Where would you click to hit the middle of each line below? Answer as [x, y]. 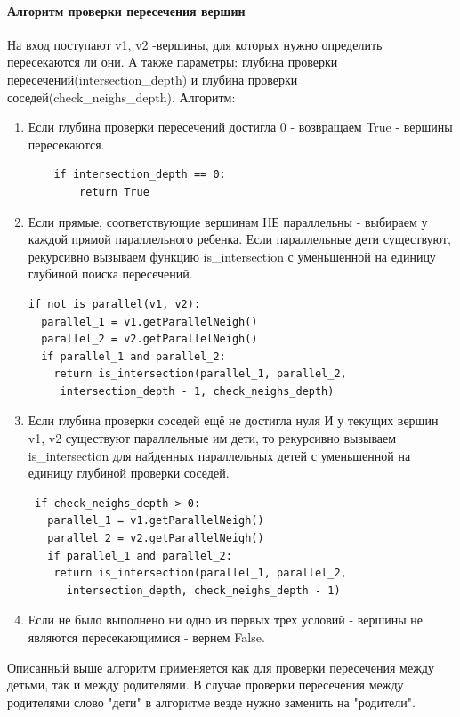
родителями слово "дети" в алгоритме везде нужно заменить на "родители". [211, 701]
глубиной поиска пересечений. [110, 274]
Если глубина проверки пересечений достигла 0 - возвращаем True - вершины [240, 127]
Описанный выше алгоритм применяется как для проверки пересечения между [221, 667]
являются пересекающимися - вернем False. [146, 637]
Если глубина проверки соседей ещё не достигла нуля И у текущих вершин [233, 420]
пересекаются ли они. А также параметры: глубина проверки [173, 62]
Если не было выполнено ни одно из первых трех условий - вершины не [226, 620]
